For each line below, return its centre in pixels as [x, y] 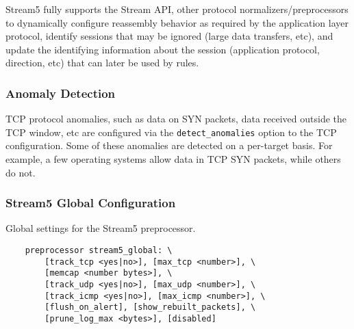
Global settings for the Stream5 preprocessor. [101, 228]
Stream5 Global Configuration [91, 203]
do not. [21, 172]
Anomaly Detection [61, 93]
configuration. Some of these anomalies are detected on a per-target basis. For [169, 145]
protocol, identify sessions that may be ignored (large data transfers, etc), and [169, 36]
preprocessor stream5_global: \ [99, 251]
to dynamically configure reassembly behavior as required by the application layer [177, 22]
